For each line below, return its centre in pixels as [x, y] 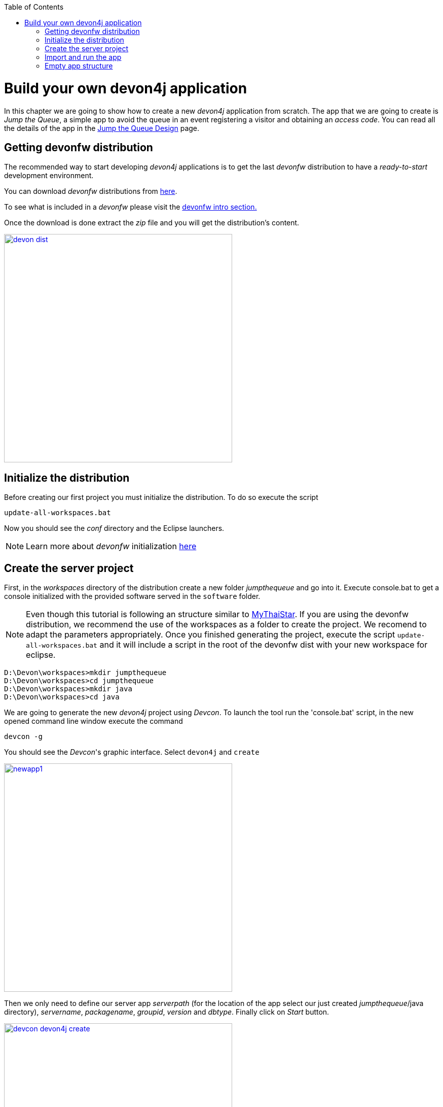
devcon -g [23, 737]
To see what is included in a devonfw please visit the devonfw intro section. [131, 207]
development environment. [49, 176]
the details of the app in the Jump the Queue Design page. [102, 128]
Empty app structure [79, 66]
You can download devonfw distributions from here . [91, 191]
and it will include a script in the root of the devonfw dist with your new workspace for [264, 645]
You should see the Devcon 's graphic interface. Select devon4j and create [132, 752]
